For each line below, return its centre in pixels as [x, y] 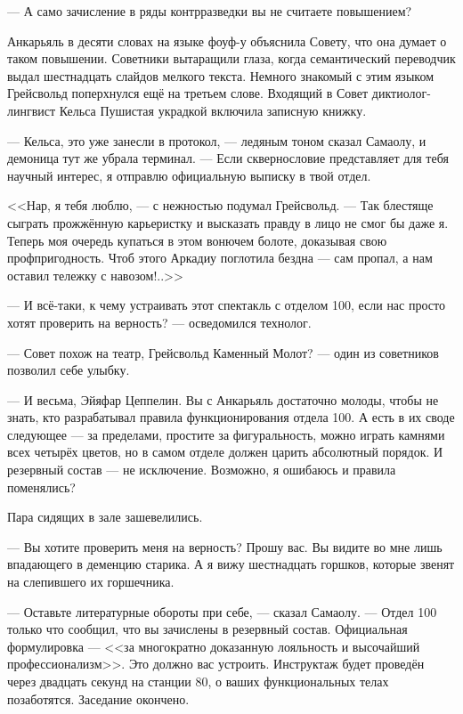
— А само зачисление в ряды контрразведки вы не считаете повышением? [210, 11]
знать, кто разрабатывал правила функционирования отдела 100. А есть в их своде [231, 417]
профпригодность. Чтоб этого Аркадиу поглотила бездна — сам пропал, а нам [220, 258]
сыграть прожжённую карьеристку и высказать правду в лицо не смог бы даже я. [228, 222]
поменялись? [41, 487]
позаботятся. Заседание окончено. [98, 698]
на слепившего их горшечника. [91, 582]
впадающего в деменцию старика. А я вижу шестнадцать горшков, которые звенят [231, 564]
